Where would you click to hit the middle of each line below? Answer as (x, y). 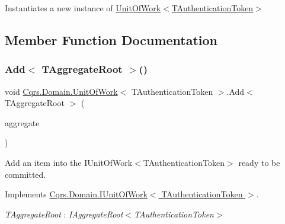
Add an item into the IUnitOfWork (69, 162)
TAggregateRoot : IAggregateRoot (64, 214)
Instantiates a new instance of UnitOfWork (83, 8)
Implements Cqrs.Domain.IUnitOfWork (76, 194)
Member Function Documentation (111, 39)
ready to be (259, 162)
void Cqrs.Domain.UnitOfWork (61, 91)
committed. (25, 174)
